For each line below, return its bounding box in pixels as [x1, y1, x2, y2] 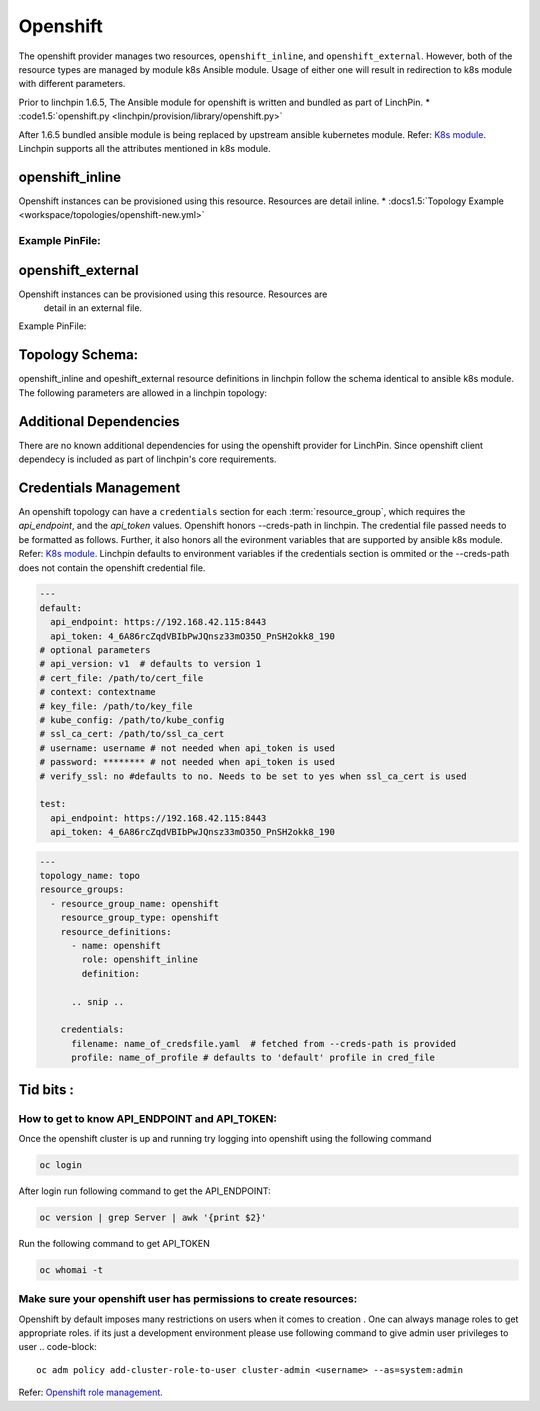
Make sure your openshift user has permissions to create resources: [18, 1292, 358, 1306]
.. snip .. [71, 996, 125, 1007]
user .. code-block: [18, 1341, 97, 1353]
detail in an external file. [43, 302, 143, 314]
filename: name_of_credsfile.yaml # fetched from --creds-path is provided [71, 1038, 457, 1049]
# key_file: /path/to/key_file [39, 700, 194, 712]
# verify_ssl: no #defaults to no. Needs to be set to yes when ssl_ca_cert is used [39, 770, 467, 782]
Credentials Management [18, 479, 181, 496]
